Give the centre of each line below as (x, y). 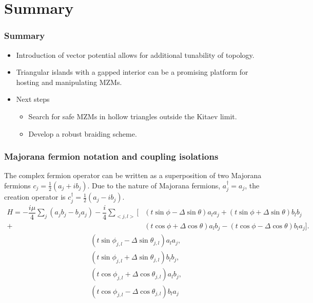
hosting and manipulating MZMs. (69, 82)
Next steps (33, 99)
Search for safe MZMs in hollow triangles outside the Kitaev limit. (133, 116)
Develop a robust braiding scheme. (83, 133)
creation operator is (35, 197)
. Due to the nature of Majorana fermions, (154, 185)
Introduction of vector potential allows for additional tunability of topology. (135, 55)
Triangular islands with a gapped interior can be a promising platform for (132, 72)
